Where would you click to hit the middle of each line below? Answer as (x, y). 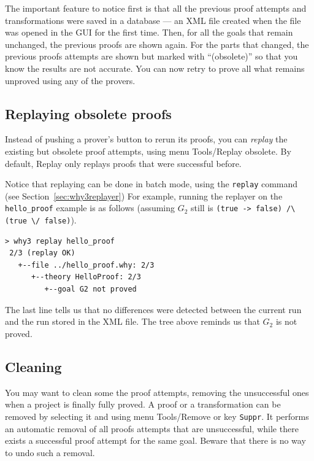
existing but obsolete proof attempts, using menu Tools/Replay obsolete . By (148, 151)
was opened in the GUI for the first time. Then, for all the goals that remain (149, 32)
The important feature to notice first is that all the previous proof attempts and (156, 8)
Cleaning (33, 366)
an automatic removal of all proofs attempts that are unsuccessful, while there (152, 428)
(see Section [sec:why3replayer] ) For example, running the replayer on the (144, 196)
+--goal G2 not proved (90, 289)
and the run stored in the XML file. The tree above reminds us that (132, 321)
